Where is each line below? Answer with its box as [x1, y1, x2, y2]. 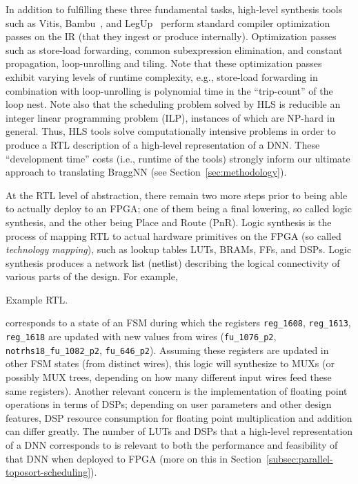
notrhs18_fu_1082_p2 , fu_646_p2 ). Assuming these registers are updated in [6, 342, 329, 357]
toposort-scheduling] [6, 465, 91, 479]
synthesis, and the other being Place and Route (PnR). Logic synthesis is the [6, 214, 332, 229]
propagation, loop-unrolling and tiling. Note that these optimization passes [6, 56, 322, 71]
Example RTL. [6, 292, 68, 306]
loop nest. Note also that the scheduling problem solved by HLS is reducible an [6, 97, 341, 111]
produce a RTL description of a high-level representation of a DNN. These [6, 137, 320, 151]
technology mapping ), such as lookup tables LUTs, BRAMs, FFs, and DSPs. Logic [6, 242, 352, 257]
